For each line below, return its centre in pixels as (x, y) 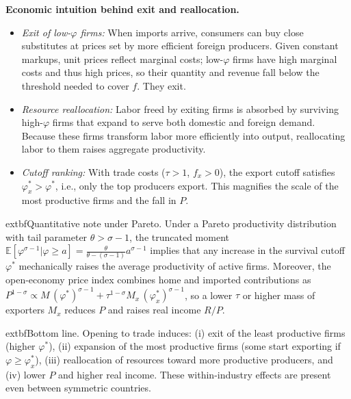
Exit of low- (46, 32)
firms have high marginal (285, 59)
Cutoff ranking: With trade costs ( (93, 171)
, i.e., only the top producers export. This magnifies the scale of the (197, 185)
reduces (80, 310)
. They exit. (161, 85)
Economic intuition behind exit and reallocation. (122, 9)
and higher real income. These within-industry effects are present (195, 374)
